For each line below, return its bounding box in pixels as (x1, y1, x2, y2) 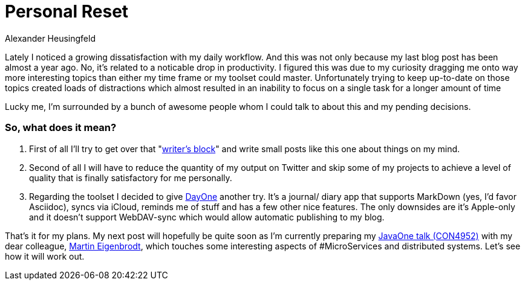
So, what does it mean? (5, 121, 117, 134)
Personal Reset (5, 1, 129, 22)
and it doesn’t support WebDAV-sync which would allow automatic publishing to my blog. (29, 211, 385, 222)
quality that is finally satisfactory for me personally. (29, 172, 232, 183)
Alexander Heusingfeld (5, 33, 96, 43)
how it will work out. (5, 251, 85, 261)
